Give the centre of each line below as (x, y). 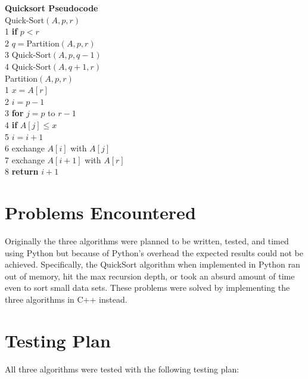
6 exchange (25, 148)
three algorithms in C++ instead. (66, 299)
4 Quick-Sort (28, 66)
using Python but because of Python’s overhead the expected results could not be (154, 252)
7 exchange (25, 159)
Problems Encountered (100, 212)
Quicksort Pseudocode (52, 8)
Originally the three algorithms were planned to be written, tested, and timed (147, 241)
